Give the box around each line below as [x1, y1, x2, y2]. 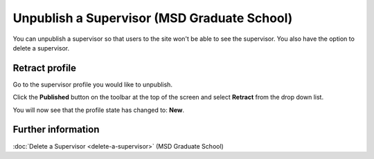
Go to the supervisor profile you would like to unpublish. [12, 80, 173, 88]
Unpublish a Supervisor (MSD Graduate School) [12, 10, 293, 26]
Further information [12, 124, 100, 135]
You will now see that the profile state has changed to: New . [12, 106, 185, 114]
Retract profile [12, 62, 76, 74]
